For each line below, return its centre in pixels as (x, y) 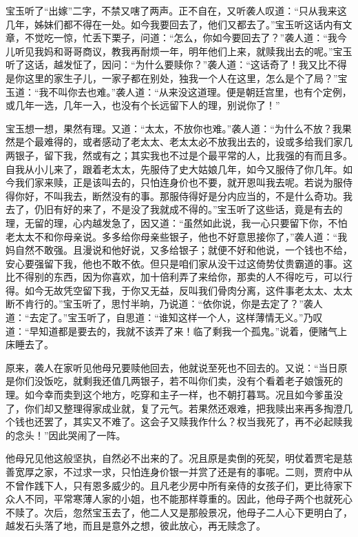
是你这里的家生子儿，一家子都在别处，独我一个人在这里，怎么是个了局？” (172, 78)
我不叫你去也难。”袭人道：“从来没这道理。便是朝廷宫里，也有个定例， (195, 91)
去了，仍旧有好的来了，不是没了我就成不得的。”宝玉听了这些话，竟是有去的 (174, 209)
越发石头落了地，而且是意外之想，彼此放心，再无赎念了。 (136, 526)
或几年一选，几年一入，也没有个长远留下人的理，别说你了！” (143, 105)
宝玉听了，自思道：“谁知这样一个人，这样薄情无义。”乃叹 (195, 317)
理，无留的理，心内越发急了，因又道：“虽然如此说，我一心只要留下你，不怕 (177, 222)
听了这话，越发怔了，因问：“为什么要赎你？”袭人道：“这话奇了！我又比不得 (176, 64)
